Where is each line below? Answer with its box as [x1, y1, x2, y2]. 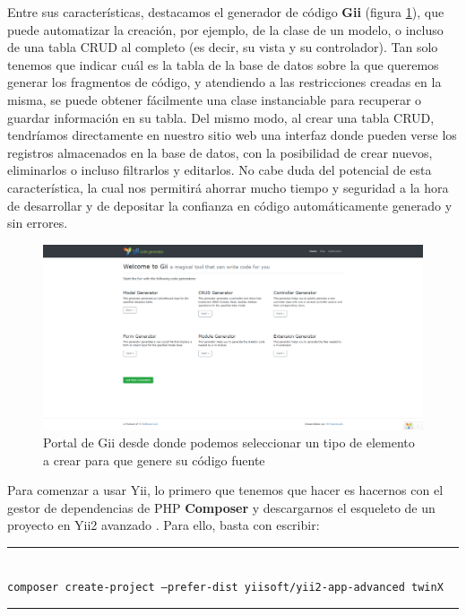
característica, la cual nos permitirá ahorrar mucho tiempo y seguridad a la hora [7, 178, 449, 196]
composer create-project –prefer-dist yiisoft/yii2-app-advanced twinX [7, 581, 444, 594]
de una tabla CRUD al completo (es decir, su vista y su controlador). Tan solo [7, 38, 438, 56]
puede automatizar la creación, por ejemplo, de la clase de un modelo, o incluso [7, 20, 444, 39]
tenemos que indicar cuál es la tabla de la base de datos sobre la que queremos [7, 55, 439, 74]
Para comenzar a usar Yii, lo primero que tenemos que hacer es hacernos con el [7, 481, 444, 499]
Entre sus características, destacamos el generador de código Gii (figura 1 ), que [7, 3, 444, 21]
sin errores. [7, 213, 68, 232]
